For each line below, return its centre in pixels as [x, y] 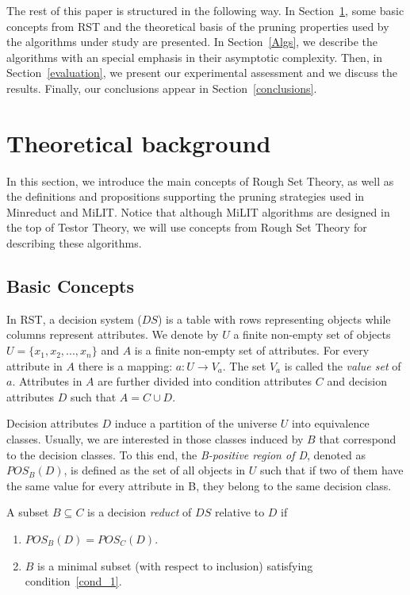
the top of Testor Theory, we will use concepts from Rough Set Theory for [187, 227]
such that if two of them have [332, 470]
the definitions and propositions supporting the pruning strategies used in [186, 196]
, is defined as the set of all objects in [155, 470]
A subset [28, 512]
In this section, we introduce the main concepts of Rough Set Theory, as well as [200, 180]
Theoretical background [139, 142]
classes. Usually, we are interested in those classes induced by [155, 439]
